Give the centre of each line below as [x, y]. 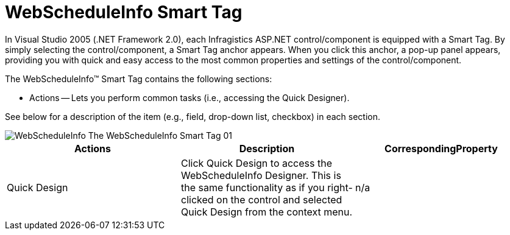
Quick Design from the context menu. [267, 212]
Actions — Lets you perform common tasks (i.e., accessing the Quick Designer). [189, 97]
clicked [197, 199]
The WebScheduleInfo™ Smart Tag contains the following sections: [139, 79]
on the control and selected [279, 199]
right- [340, 187]
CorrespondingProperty [441, 148]
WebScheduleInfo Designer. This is [261, 175]
